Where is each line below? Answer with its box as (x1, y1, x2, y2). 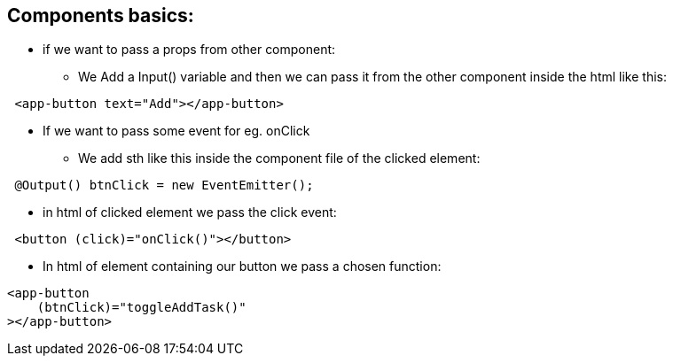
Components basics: (7, 4, 194, 27)
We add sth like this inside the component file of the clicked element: (78, 151, 481, 166)
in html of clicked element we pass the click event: (43, 205, 337, 220)
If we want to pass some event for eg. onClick (43, 123, 310, 139)
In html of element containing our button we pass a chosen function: (43, 259, 442, 274)
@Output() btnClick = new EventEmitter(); (14, 178, 314, 193)
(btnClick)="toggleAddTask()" (36, 300, 247, 315)
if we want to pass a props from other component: (43, 42, 336, 58)
